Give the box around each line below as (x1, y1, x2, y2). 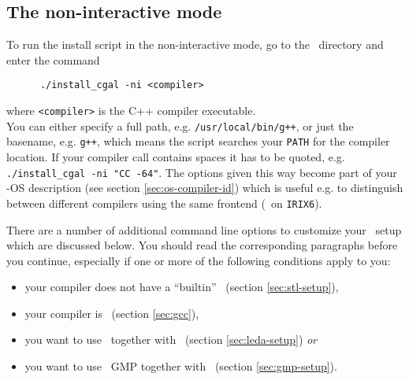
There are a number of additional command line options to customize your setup (6, 221, 402, 238)
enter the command (6, 51, 100, 68)
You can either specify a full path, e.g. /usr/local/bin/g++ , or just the (6, 117, 354, 134)
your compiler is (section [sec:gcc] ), (24, 304, 199, 321)
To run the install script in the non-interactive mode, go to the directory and (6, 36, 384, 53)
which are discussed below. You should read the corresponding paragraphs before (6, 237, 398, 253)
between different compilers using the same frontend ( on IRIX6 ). (6, 194, 322, 211)
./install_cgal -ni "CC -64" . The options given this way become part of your (6, 164, 397, 180)
